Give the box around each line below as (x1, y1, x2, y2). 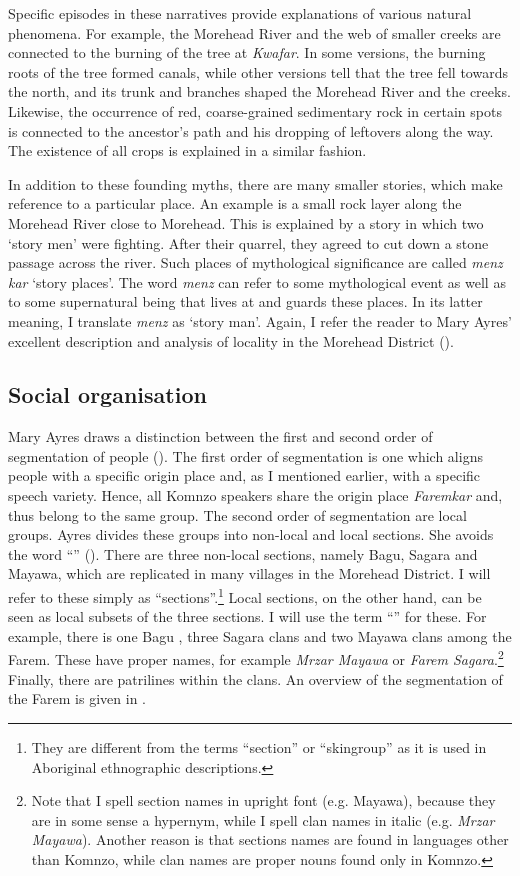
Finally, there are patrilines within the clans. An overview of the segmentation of (8, 668, 503, 689)
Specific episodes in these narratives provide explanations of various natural (8, 3, 472, 23)
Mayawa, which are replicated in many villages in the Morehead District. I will (8, 563, 491, 584)
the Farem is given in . (8, 688, 146, 709)
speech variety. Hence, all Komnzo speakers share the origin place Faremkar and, (8, 485, 503, 506)
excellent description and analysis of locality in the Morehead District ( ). (8, 330, 454, 351)
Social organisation (8, 379, 207, 410)
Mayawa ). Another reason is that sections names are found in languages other (31, 829, 509, 850)
